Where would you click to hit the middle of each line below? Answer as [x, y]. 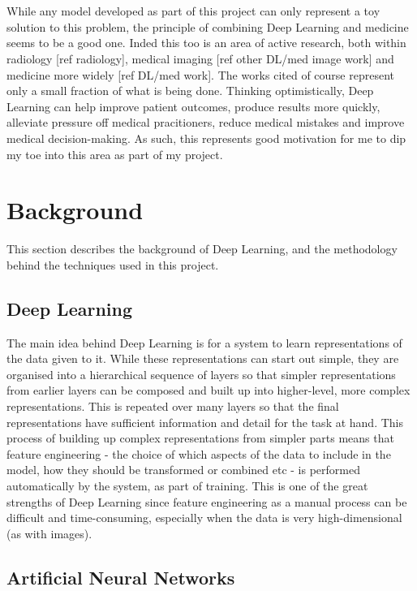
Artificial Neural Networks [121, 577]
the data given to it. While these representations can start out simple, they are [203, 358]
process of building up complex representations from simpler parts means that [200, 438]
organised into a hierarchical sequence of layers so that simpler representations [201, 374]
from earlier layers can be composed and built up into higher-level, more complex [208, 390]
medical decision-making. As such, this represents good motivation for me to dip [206, 138]
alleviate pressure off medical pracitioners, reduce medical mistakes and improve [206, 122]
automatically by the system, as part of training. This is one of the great [187, 485]
